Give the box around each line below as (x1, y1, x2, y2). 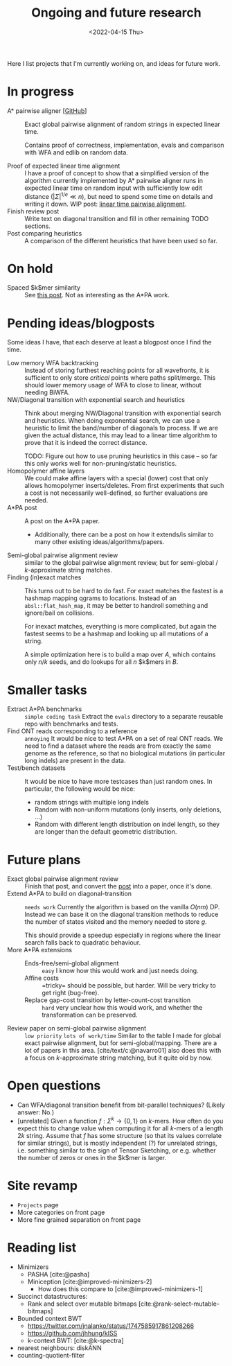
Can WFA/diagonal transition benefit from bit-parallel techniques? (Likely (17, 1101, 225, 1110)
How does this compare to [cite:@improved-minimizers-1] (37, 1284, 203, 1293)
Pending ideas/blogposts (7, 315, 155, 331)
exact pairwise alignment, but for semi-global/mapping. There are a (24, 1039, 217, 1047)
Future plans (7, 852, 81, 868)
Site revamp (7, 1178, 78, 1193)
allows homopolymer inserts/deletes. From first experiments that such (24, 482, 224, 490)
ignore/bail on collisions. (24, 608, 95, 618)
